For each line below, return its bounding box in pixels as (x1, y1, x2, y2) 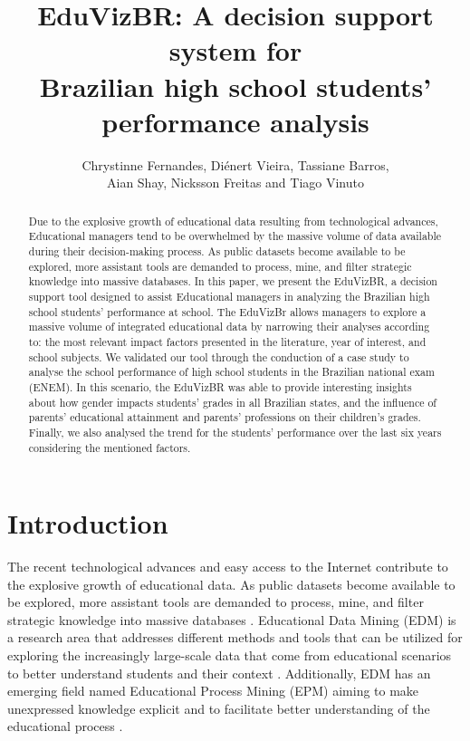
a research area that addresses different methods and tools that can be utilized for (7, 628, 463, 647)
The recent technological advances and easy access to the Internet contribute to (7, 557, 448, 576)
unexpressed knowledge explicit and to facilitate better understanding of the (7, 698, 430, 717)
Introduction (7, 505, 168, 542)
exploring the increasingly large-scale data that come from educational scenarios (7, 646, 452, 665)
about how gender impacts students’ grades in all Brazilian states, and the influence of (28, 394, 436, 409)
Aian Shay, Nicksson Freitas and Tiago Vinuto (107, 173, 364, 192)
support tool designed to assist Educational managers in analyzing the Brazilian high (28, 288, 430, 303)
